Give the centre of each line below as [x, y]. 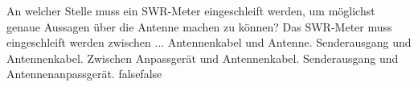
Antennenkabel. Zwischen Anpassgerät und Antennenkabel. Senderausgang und [203, 58]
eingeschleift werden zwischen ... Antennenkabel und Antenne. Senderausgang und [209, 42]
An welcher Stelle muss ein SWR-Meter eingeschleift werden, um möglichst [191, 10]
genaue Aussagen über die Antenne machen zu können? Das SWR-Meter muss [199, 26]
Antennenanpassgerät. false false [84, 74]
